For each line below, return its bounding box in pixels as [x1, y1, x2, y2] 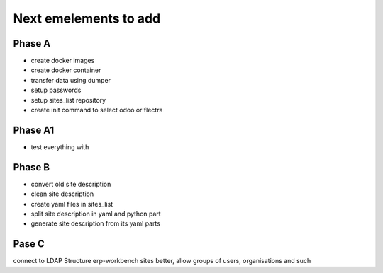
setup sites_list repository [30, 95, 106, 104]
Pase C [13, 238, 45, 250]
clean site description [30, 190, 94, 198]
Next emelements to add [13, 11, 161, 26]
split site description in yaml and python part [30, 209, 161, 218]
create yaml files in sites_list [30, 199, 113, 208]
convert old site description [30, 180, 111, 188]
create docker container [30, 66, 101, 74]
